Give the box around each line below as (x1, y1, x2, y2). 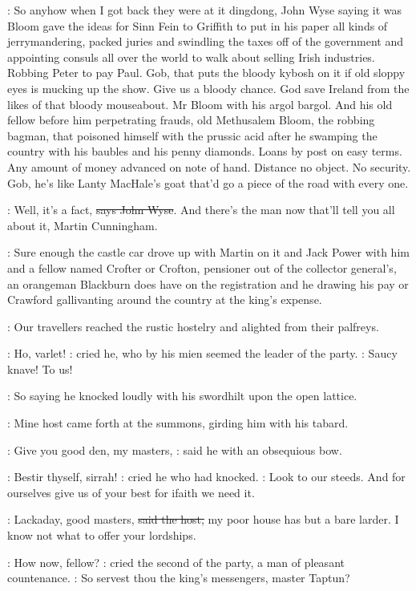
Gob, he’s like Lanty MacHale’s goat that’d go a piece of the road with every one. (7, 174, 409, 191)
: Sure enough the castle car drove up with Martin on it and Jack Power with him (7, 244, 410, 261)
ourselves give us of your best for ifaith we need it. (7, 484, 255, 500)
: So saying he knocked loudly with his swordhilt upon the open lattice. (7, 387, 357, 404)
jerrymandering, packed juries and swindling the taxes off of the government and (7, 33, 403, 50)
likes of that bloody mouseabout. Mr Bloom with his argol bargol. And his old (7, 95, 393, 112)
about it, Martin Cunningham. (7, 217, 158, 233)
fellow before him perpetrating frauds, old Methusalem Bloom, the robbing (7, 111, 375, 128)
